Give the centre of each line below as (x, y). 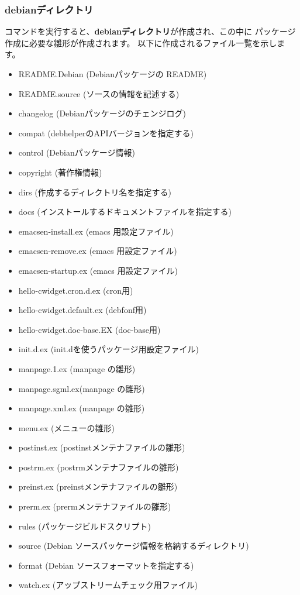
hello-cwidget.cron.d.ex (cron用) (76, 290)
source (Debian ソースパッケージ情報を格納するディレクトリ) (134, 546)
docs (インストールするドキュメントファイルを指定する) (125, 211)
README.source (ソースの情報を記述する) (99, 93)
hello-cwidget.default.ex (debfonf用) (82, 310)
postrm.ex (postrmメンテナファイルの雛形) (99, 467)
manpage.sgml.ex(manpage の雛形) (82, 388)
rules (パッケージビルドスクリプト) (85, 526)
